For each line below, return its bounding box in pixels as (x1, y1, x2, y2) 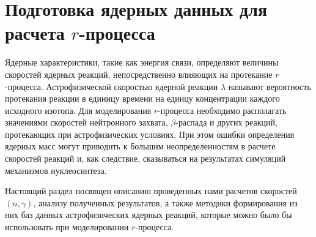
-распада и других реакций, (175, 116, 277, 129)
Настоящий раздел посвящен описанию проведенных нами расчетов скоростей (5, 184, 297, 197)
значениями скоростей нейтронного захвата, (5, 116, 168, 129)
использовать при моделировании (5, 220, 129, 233)
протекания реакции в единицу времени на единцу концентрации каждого (5, 92, 280, 105)
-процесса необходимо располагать (158, 103, 287, 116)
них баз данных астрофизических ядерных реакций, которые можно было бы (5, 208, 292, 221)
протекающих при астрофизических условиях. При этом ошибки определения (5, 127, 295, 140)
